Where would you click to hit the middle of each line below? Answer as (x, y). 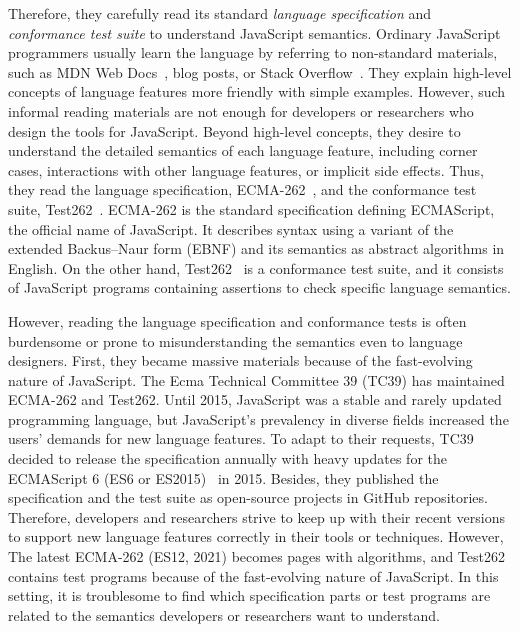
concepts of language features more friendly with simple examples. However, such (257, 91)
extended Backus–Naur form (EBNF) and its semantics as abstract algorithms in (256, 248)
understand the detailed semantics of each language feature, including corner (243, 150)
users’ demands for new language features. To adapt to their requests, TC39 (241, 438)
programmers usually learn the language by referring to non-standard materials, (253, 52)
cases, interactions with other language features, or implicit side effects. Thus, (246, 169)
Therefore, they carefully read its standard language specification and (220, 13)
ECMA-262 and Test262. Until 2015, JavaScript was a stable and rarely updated (255, 399)
